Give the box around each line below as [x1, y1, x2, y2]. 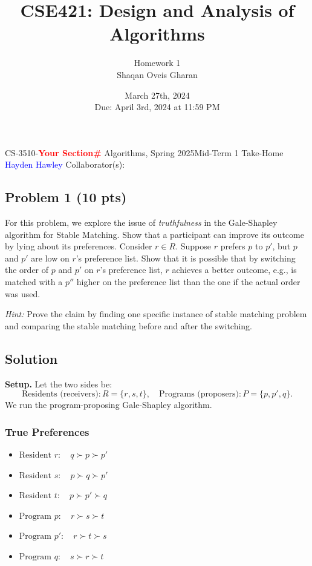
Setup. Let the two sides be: [5, 377, 112, 390]
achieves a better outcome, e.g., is [172, 263, 297, 276]
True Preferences [5, 424, 89, 439]
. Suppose [175, 240, 211, 252]
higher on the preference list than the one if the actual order [76, 275, 301, 288]
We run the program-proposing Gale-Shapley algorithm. [5, 398, 212, 411]
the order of [5, 263, 49, 276]
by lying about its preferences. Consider [5, 240, 152, 252]
